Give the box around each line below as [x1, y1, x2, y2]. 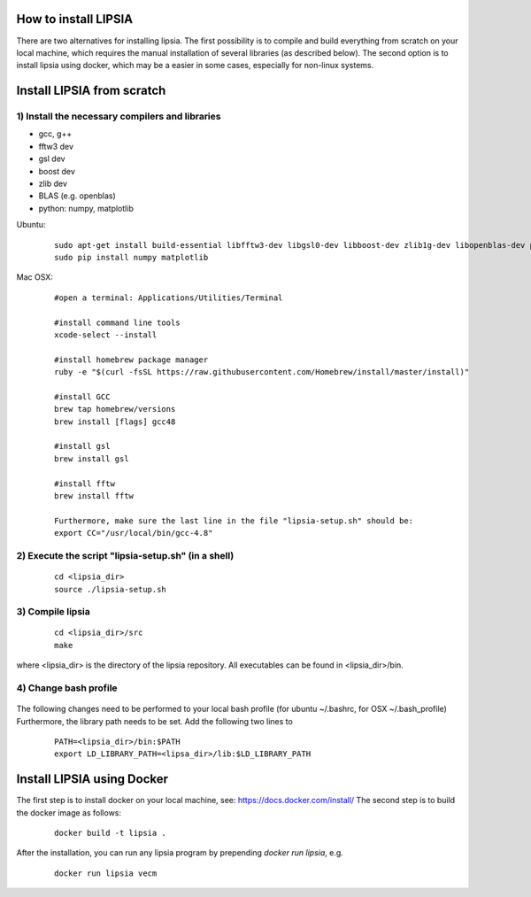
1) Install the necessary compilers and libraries [16, 111, 221, 123]
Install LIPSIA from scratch [16, 83, 166, 98]
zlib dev [38, 178, 68, 189]
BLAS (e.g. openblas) [38, 190, 117, 201]
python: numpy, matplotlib [38, 203, 135, 213]
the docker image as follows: [16, 807, 122, 818]
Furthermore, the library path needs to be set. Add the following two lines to [16, 715, 294, 726]
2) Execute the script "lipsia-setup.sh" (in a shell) [16, 549, 235, 561]
